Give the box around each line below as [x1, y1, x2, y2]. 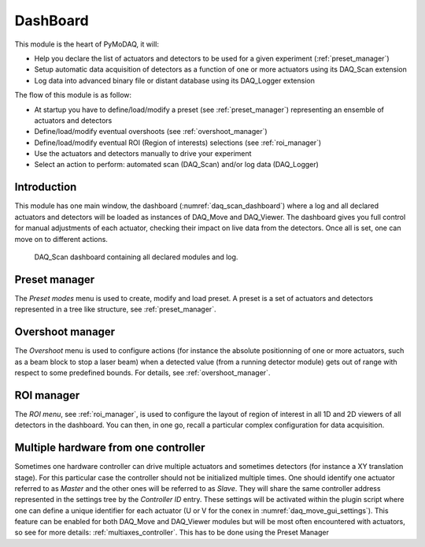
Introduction [14, 180, 77, 194]
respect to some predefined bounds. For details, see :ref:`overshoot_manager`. [14, 367, 271, 378]
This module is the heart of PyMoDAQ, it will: [14, 39, 160, 49]
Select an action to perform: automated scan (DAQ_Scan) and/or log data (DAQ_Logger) [34, 160, 319, 169]
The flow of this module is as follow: [14, 91, 132, 100]
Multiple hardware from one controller [14, 441, 205, 455]
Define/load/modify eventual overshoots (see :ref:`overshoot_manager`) [34, 127, 268, 136]
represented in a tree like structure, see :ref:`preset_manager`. [14, 304, 216, 314]
